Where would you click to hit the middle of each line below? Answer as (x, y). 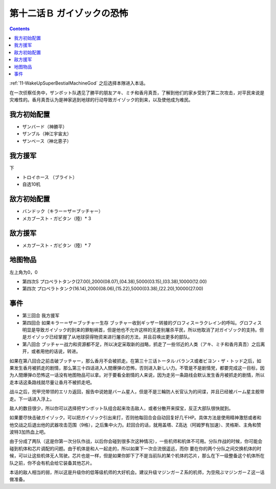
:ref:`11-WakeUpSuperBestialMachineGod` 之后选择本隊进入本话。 (79, 83)
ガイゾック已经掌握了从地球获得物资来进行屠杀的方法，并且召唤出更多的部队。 (109, 337)
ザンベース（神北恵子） (47, 141)
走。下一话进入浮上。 (32, 399)
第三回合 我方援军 (41, 315)
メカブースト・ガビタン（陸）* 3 (57, 218)
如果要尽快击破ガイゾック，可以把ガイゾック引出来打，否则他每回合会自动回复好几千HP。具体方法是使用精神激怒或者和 (135, 418)
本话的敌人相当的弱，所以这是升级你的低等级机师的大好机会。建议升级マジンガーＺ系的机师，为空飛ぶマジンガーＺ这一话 (137, 472)
